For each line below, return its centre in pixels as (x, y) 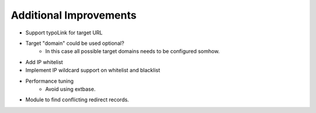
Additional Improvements (74, 15)
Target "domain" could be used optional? (75, 43)
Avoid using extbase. (71, 89)
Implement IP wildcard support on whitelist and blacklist (93, 70)
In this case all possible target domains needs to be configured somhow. (133, 51)
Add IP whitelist (44, 62)
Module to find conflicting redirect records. (77, 100)
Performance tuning (50, 81)
